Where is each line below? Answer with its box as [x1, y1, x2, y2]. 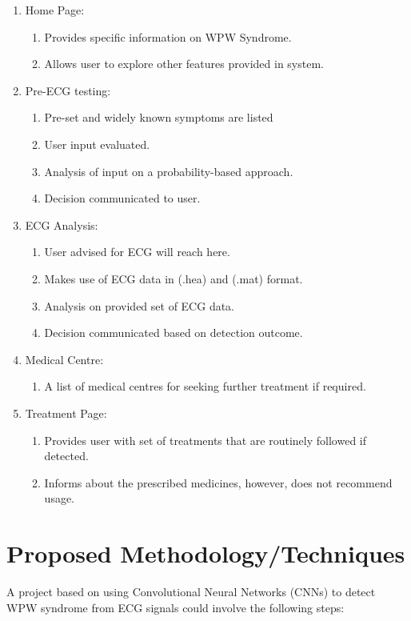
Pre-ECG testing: [25, 82, 111, 98]
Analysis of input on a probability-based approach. [44, 162, 293, 179]
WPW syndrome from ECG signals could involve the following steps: [6, 599, 345, 615]
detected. [44, 447, 89, 464]
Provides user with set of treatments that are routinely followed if [44, 431, 367, 448]
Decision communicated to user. [44, 190, 201, 206]
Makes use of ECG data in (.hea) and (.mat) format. [44, 270, 303, 286]
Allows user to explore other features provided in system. [44, 55, 324, 72]
